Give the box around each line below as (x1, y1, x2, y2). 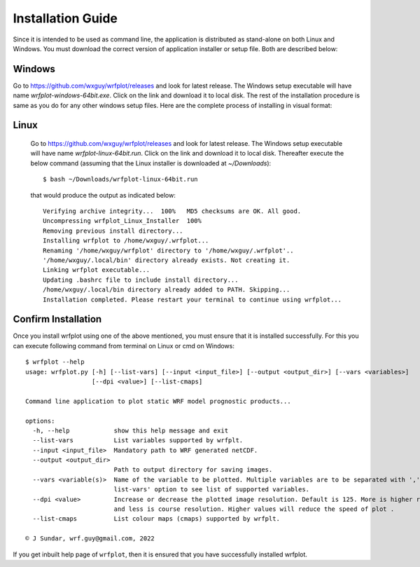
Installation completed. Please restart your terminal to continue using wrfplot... (43, 295, 342, 303)
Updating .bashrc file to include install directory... (43, 275, 239, 284)
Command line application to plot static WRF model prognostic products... (25, 397, 291, 405)
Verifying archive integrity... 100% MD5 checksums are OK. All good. (43, 207, 302, 215)
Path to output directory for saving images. (113, 466, 273, 474)
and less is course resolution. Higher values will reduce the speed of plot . (113, 505, 395, 513)
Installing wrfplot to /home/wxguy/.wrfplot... (43, 237, 209, 245)
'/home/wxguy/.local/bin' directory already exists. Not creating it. (43, 256, 290, 264)
